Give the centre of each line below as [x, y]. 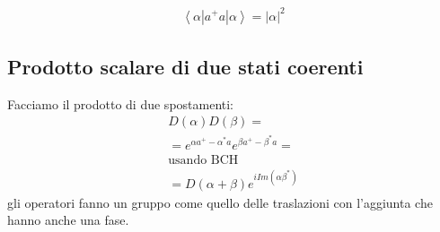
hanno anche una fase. [68, 220]
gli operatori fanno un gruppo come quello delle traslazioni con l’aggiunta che [220, 202]
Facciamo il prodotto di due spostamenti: [121, 103]
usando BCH [203, 161]
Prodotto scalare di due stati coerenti [185, 66]
